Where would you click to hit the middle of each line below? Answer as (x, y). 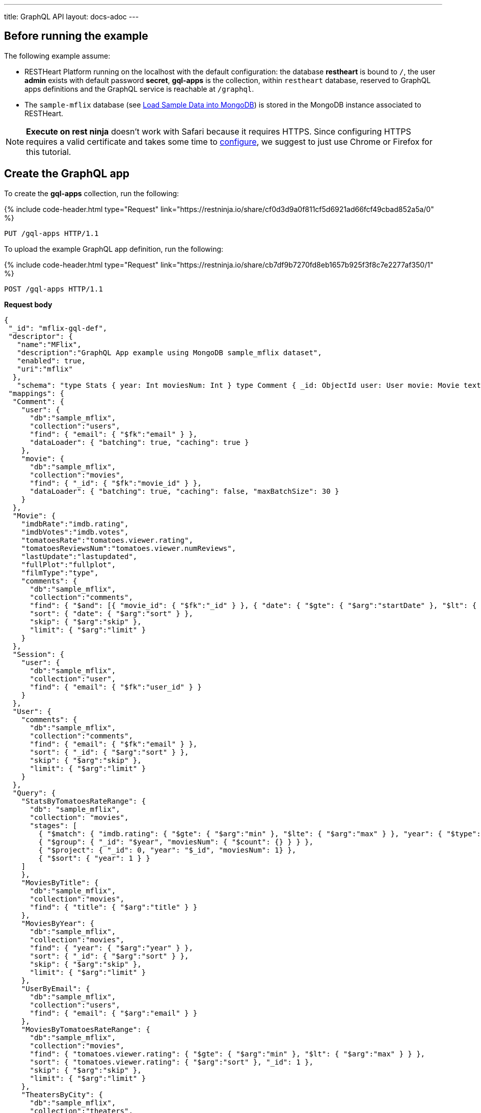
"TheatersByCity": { (62, 1094)
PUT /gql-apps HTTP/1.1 (51, 233)
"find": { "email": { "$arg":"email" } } (114, 1013)
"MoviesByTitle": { (60, 882)
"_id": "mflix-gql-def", (58, 328)
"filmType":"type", (60, 573)
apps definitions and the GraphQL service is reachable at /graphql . (139, 89)
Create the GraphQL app (67, 174)
